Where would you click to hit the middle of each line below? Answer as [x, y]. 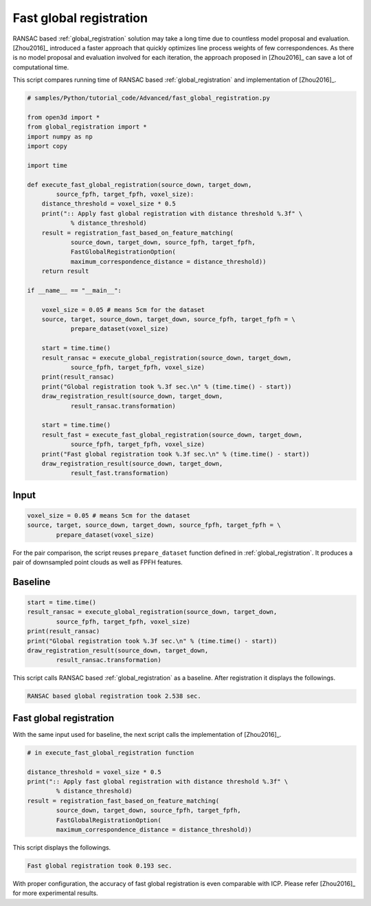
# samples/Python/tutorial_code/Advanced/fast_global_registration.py [149, 98]
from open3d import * [64, 117]
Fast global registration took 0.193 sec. [100, 865]
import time [47, 165]
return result [65, 271]
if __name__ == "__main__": [74, 290]
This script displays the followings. [62, 847]
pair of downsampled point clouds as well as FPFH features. [98, 562]
